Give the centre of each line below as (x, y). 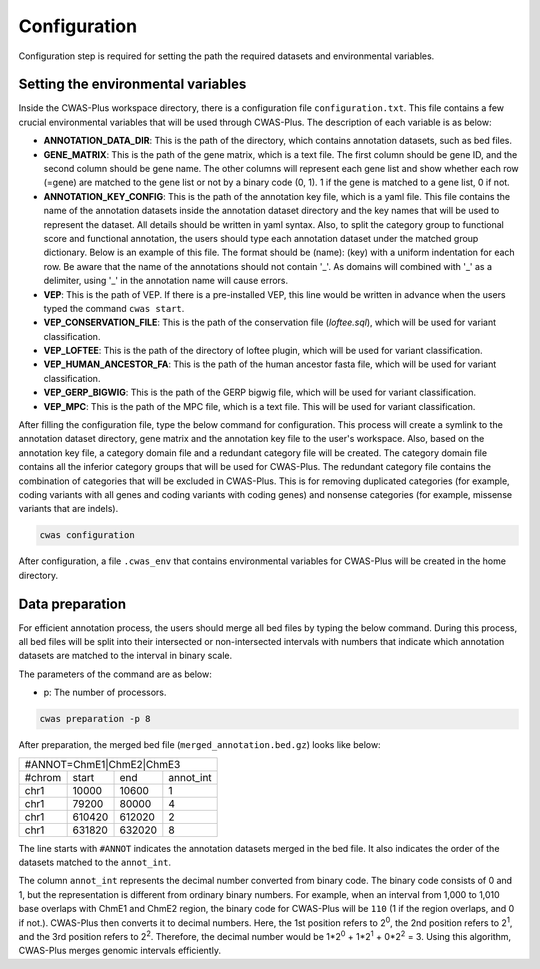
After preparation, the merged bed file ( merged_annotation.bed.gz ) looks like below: (199, 745)
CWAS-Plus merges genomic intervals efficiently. (120, 951)
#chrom (43, 777)
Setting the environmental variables (132, 84)
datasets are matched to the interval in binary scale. (125, 656)
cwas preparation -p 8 (95, 719)
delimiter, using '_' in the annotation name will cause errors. (166, 281)
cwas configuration (87, 535)
